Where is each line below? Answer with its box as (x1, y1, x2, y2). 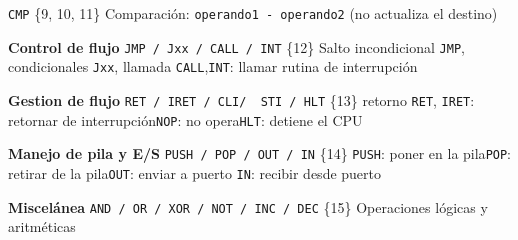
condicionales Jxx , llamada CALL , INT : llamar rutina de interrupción (8, 56, 418, 77)
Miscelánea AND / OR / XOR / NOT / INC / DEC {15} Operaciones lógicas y (8, 196, 488, 217)
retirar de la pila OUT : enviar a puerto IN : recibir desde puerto (8, 162, 382, 183)
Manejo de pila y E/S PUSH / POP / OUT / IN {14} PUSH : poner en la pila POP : (8, 143, 512, 164)
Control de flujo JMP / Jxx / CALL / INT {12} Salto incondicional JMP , (8, 36, 465, 57)
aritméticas (8, 216, 76, 237)
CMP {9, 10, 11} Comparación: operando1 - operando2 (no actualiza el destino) (8, 3, 498, 23)
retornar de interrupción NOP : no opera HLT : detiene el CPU (8, 109, 363, 130)
